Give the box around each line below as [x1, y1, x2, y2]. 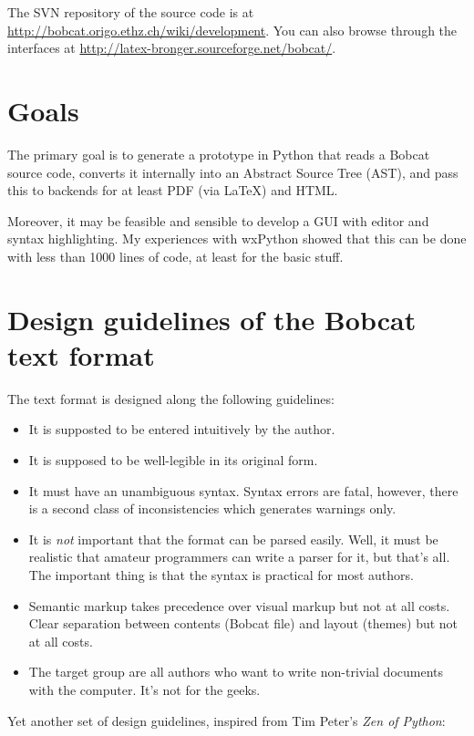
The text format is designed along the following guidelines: [7, 389, 335, 408]
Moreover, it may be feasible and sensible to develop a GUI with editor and [7, 211, 429, 230]
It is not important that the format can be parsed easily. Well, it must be [28, 529, 438, 548]
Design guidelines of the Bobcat [7, 300, 417, 337]
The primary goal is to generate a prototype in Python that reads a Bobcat [7, 144, 430, 163]
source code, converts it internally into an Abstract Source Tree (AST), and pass [7, 162, 459, 181]
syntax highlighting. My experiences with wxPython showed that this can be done [7, 229, 467, 248]
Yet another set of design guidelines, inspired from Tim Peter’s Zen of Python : [7, 710, 446, 730]
